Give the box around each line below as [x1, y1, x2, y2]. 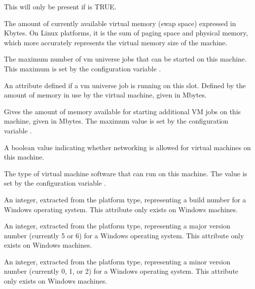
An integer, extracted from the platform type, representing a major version [4, 221, 230, 231]
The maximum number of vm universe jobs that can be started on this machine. [4, 54, 247, 64]
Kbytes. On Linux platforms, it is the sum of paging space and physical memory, [4, 28, 248, 38]
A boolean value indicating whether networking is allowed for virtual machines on [4, 142, 251, 152]
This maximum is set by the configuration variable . [4, 63, 161, 73]
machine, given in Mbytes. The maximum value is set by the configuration [4, 116, 228, 126]
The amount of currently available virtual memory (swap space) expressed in [4, 18, 236, 28]
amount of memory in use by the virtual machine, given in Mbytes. [4, 90, 207, 100]
